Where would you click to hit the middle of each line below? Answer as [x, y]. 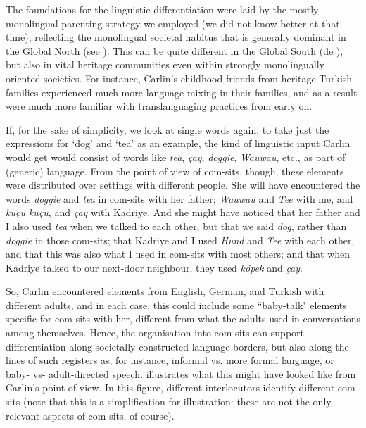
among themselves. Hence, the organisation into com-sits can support [155, 333]
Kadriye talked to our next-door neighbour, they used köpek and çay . [154, 267]
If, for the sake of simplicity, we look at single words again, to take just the [168, 129]
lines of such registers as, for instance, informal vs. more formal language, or [170, 360]
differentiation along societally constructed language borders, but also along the [177, 346]
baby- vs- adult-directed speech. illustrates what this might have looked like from [181, 373]
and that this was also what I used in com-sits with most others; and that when [178, 254]
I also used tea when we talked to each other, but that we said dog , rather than [176, 226]
